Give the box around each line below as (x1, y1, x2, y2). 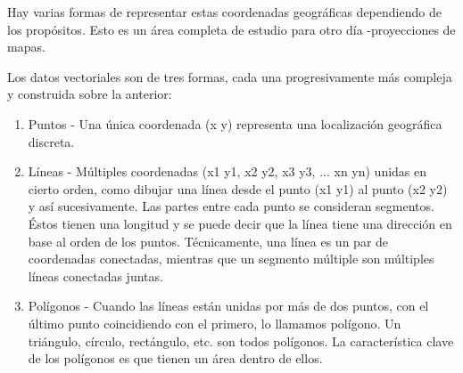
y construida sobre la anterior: (7, 85, 172, 103)
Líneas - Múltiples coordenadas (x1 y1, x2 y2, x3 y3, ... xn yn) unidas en (28, 162, 427, 181)
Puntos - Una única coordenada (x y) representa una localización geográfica (28, 114, 442, 133)
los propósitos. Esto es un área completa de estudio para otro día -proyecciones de (7, 20, 456, 38)
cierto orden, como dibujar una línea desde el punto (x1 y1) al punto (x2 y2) (28, 179, 448, 198)
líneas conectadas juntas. (28, 266, 163, 285)
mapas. (7, 37, 45, 56)
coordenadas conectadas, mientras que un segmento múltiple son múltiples (28, 249, 434, 268)
